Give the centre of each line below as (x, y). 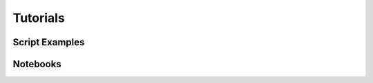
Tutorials (39, 18)
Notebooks (37, 64)
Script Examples (49, 42)
